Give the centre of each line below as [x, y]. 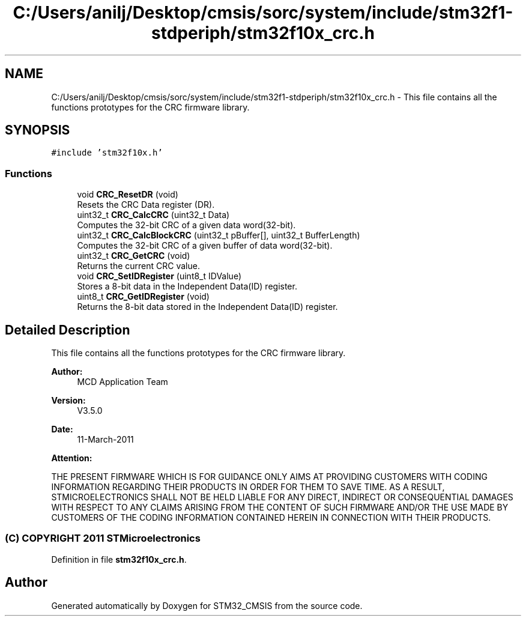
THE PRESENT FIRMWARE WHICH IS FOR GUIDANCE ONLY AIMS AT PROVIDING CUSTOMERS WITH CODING [269, 477]
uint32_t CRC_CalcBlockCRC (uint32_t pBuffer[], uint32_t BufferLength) [219, 235]
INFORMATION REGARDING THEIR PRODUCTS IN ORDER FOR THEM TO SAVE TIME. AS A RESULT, [248, 487]
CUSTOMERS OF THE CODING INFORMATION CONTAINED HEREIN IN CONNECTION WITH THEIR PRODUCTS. [271, 518]
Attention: [72, 458]
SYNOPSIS [38, 130]
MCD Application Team [122, 382]
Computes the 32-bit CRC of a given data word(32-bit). [186, 225]
